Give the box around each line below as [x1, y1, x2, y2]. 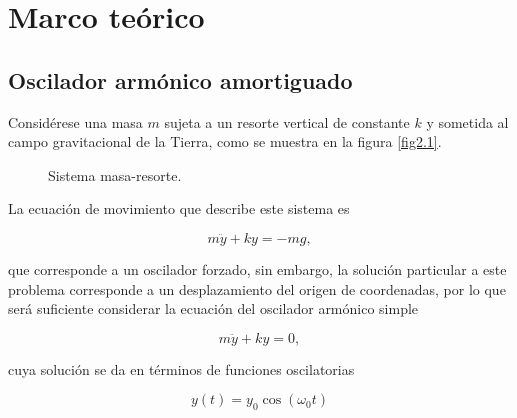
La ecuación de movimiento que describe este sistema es [8, 198, 350, 219]
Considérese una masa [8, 111, 143, 132]
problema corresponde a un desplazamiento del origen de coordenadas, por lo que [8, 278, 506, 299]
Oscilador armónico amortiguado [8, 64, 353, 95]
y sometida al [426, 111, 509, 132]
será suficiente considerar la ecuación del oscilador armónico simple [8, 298, 419, 319]
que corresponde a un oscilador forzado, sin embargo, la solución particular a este [8, 258, 507, 279]
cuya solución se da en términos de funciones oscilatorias [8, 358, 355, 379]
